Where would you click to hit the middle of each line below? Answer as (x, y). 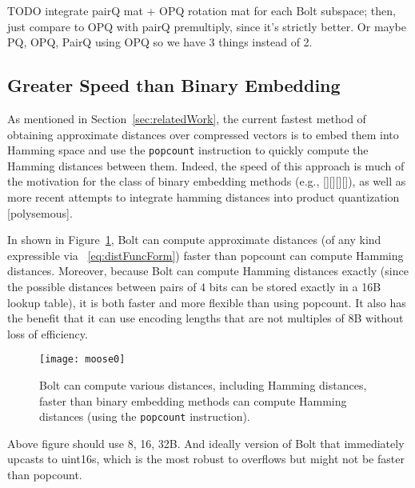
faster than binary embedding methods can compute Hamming (193, 400)
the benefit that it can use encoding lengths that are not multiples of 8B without (206, 318)
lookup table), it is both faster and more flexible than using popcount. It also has (207, 302)
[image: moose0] (82, 360)
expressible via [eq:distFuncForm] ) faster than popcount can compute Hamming (206, 255)
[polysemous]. (40, 212)
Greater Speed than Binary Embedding (174, 85)
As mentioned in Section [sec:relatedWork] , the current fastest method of (187, 118)
